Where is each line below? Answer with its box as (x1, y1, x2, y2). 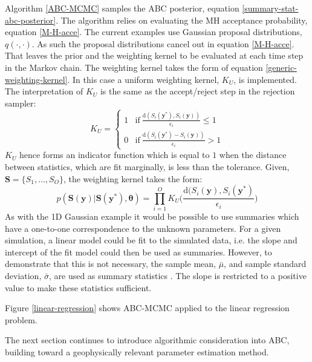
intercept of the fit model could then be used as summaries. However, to (5, 245, 272, 258)
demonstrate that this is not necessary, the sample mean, (5, 257, 216, 270)
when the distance (219, 148, 287, 161)
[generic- (265, 61, 297, 73)
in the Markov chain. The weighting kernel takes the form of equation (5, 61, 263, 73)
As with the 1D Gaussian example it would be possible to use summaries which (5, 210, 299, 222)
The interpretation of (5, 85, 83, 97)
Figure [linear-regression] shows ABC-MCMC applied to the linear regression (5, 301, 290, 314)
